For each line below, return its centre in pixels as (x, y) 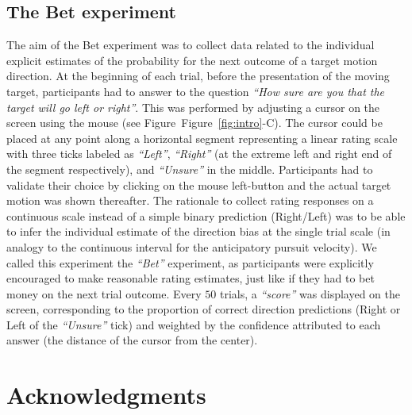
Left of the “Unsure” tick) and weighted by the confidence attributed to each (194, 324)
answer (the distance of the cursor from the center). (132, 340)
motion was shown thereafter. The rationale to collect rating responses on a (190, 200)
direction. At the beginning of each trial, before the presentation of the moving (198, 76)
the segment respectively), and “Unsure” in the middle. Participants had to (190, 169)
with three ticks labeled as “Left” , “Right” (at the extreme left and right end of (199, 154)
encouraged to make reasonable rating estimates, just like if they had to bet (191, 278)
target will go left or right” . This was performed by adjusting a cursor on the (193, 107)
